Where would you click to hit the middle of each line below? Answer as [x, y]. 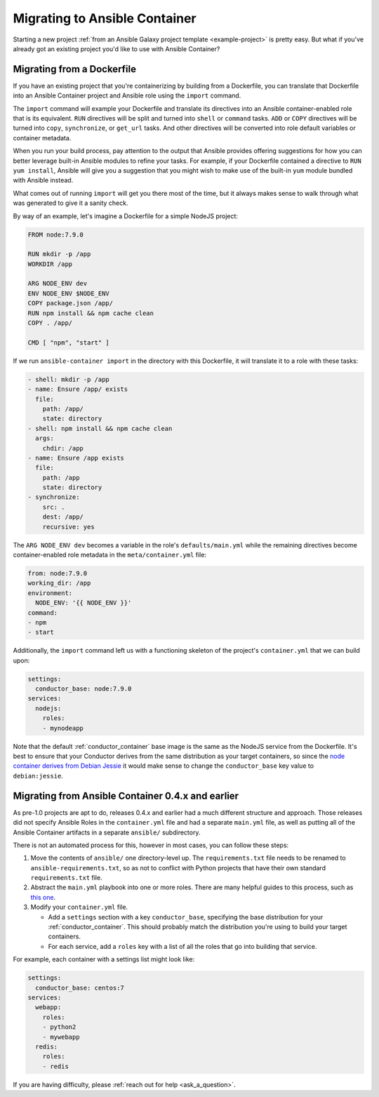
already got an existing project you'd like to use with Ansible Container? [117, 48]
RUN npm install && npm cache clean [91, 313]
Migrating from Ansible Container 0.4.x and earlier [126, 796]
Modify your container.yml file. [79, 907]
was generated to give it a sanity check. [71, 203]
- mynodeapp [63, 728]
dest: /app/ [63, 517]
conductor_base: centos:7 [80, 988]
